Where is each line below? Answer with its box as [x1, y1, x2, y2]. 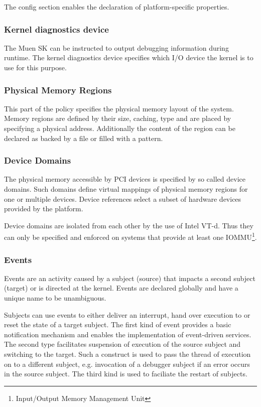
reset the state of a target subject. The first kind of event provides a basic [4, 319, 231, 330]
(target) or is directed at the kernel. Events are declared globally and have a [4, 283, 238, 293]
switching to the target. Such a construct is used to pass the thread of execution [4, 349, 251, 359]
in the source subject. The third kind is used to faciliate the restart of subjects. [4, 368, 247, 379]
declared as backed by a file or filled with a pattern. [4, 132, 163, 143]
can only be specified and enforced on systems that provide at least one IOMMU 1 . [4, 230, 257, 242]
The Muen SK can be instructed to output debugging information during [4, 42, 229, 53]
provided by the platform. [4, 203, 83, 214]
